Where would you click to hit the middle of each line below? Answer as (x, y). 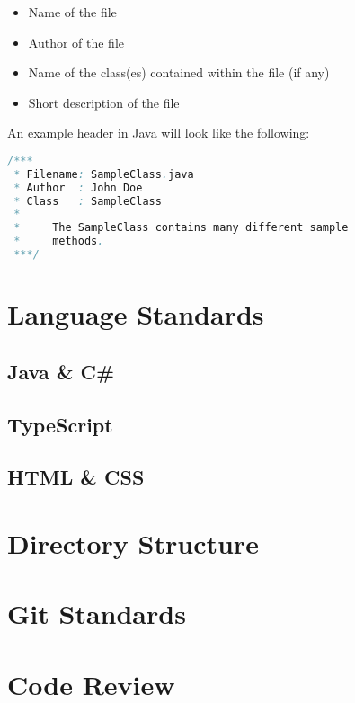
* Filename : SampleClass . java (104, 174)
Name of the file (72, 12)
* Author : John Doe (78, 187)
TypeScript (60, 424)
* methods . (59, 241)
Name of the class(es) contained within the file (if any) (179, 72)
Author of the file (76, 42)
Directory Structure (133, 543)
